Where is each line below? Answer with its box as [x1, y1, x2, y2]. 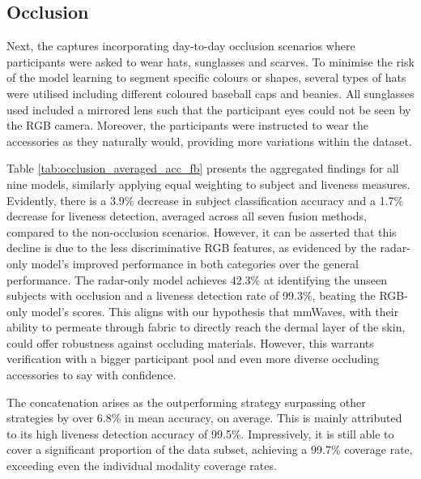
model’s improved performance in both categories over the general [31, 254, 359, 272]
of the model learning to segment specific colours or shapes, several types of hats [6, 69, 406, 86]
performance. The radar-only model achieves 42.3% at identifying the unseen [6, 271, 388, 288]
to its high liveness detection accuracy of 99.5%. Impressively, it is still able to [6, 425, 394, 442]
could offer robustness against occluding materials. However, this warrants [6, 334, 374, 351]
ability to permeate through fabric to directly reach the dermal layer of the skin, [6, 319, 406, 336]
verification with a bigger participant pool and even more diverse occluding [6, 350, 379, 367]
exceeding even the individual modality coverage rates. [6, 457, 277, 474]
